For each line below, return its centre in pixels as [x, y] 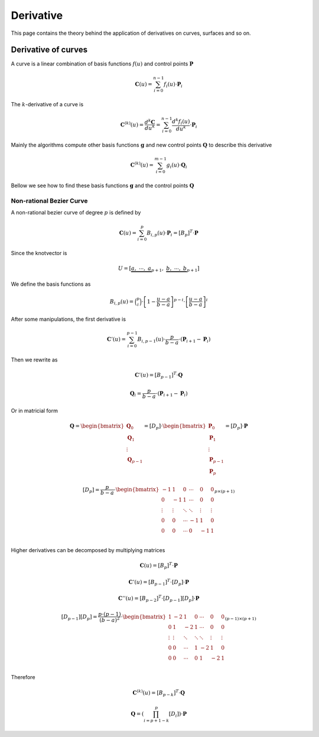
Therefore [23, 677]
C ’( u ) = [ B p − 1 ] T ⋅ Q [159, 376]
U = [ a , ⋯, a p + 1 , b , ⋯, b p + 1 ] [159, 269]
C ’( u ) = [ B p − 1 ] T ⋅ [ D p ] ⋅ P [159, 582]
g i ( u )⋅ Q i [177, 166]
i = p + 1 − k [157, 720]
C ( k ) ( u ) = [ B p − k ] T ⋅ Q [159, 693]
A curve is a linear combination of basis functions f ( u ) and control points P [102, 64]
